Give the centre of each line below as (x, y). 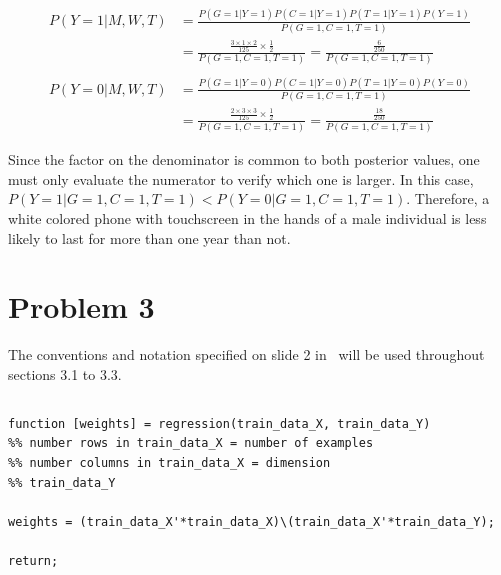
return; (33, 560)
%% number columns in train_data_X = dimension (169, 462)
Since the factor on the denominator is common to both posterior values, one (244, 159)
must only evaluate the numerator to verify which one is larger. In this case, (241, 178)
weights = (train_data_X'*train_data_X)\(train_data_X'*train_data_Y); (251, 521)
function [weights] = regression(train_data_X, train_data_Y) (219, 423)
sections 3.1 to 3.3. (65, 373)
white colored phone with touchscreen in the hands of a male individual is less (247, 217)
